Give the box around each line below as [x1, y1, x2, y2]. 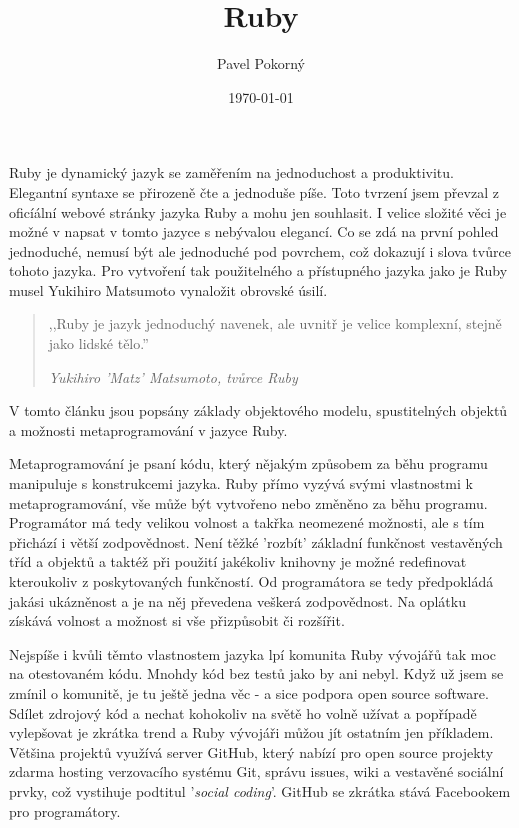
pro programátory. [9, 800, 121, 821]
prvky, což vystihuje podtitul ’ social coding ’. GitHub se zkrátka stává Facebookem [9, 780, 511, 801]
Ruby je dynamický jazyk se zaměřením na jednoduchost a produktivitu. [9, 162, 454, 183]
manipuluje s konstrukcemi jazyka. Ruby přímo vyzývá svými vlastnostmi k [9, 473, 473, 494]
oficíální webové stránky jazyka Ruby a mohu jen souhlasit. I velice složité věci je [9, 201, 507, 222]
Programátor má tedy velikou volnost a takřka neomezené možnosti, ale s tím [9, 512, 485, 533]
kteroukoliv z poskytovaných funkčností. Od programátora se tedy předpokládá [9, 571, 494, 591]
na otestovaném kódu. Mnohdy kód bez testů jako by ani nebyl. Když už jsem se [9, 663, 504, 684]
